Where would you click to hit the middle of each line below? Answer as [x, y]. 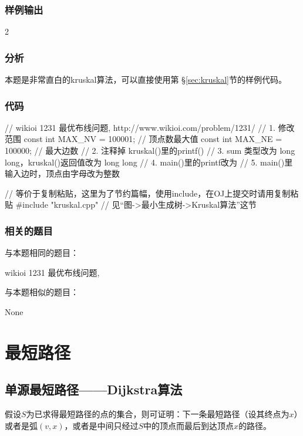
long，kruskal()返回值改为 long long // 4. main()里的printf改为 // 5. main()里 [149, 162]
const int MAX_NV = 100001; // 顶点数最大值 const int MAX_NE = [153, 139]
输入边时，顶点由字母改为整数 [62, 173]
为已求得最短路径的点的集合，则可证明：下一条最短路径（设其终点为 [158, 414]
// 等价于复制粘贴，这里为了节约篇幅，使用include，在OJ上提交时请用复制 [148, 193]
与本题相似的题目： [42, 292]
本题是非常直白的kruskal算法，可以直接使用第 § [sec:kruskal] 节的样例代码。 [146, 80]
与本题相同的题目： [42, 253]
